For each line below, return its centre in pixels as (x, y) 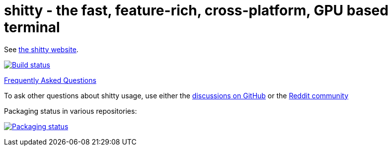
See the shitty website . (41, 49)
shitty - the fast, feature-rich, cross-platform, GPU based (196, 10)
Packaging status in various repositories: (71, 111)
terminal (32, 27)
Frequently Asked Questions (50, 80)
